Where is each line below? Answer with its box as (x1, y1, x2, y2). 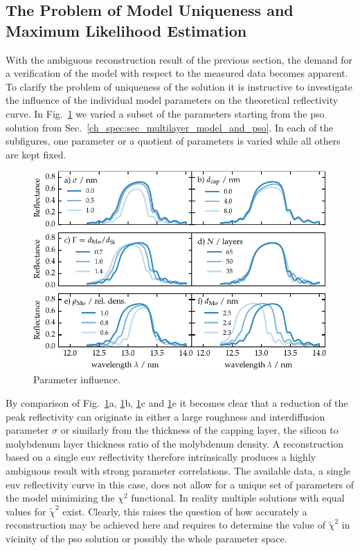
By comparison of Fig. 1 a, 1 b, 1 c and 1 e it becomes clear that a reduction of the (6, 396, 348, 410)
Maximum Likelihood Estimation (6, 19, 247, 41)
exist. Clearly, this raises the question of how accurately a (62, 504, 307, 518)
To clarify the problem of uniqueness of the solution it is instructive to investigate (6, 79, 353, 93)
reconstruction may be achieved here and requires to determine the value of (6, 517, 325, 532)
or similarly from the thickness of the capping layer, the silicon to (60, 423, 339, 437)
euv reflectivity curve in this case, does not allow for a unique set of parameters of (6, 477, 354, 491)
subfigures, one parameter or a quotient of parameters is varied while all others (6, 134, 341, 148)
